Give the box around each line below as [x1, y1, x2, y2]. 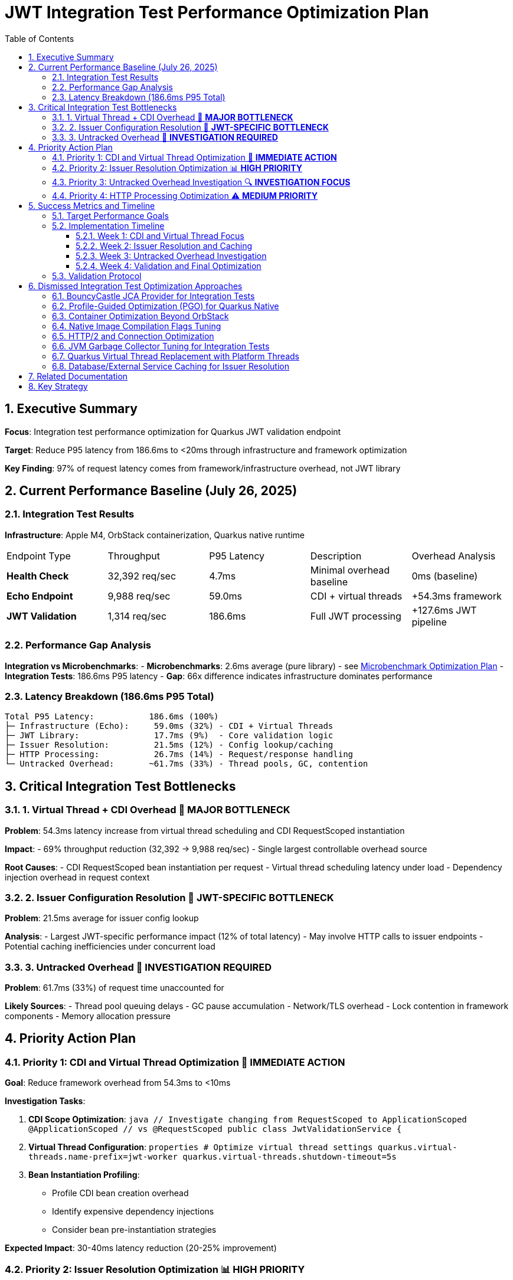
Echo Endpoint [6, 590, 73, 602]
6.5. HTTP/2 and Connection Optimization [52, 330, 214, 341]
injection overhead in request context [5, 872, 150, 882]
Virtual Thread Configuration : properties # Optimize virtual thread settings [28, 1142, 373, 1153]
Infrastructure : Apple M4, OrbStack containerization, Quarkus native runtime [5, 529, 305, 540]
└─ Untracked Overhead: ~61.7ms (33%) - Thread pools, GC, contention [5, 759, 368, 769]
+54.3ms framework [411, 590, 502, 602]
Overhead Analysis [411, 549, 496, 562]
